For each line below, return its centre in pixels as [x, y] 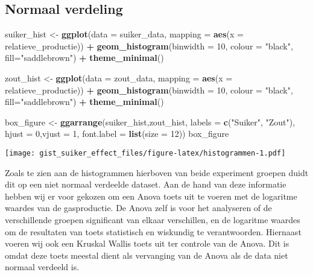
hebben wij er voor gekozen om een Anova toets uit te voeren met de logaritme [151, 196]
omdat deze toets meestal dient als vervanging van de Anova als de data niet [147, 255]
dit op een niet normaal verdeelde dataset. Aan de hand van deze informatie [146, 184]
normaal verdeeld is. [42, 267]
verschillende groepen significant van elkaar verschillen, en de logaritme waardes [153, 219]
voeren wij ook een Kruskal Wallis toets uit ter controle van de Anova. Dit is [147, 243]
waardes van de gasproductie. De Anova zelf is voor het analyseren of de [138, 208]
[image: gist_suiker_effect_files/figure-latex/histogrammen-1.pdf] [145, 153]
